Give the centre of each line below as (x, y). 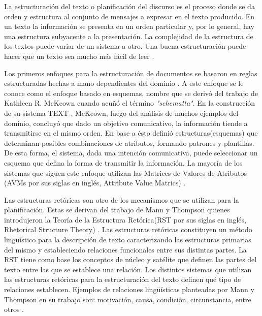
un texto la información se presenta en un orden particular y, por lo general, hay (129, 26)
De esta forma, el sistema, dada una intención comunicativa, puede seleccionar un (131, 153)
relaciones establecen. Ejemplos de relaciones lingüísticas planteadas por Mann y (129, 289)
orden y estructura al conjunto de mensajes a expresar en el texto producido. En (129, 16)
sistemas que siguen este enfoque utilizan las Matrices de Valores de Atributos (125, 172)
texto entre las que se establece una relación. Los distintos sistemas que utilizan (128, 269)
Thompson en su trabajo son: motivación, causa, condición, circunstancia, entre (128, 299)
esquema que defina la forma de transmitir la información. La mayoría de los (123, 162)
